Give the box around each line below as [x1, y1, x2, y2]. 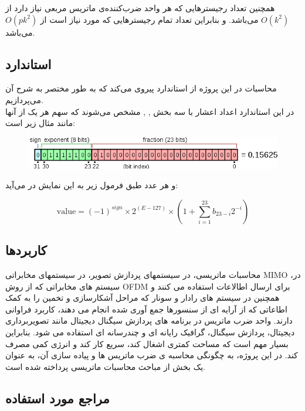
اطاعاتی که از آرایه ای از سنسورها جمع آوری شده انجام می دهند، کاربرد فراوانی [5, 303, 287, 315]
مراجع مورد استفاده [5, 389, 110, 407]
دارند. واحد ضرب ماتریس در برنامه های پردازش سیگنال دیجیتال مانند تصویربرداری [5, 314, 293, 327]
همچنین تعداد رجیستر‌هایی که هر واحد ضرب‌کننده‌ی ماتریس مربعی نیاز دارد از [5, 2, 275, 13]
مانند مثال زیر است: [5, 117, 76, 129]
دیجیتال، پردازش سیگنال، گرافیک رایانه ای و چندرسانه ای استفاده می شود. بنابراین [5, 326, 295, 338]
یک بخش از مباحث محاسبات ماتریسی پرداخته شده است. [5, 360, 206, 372]
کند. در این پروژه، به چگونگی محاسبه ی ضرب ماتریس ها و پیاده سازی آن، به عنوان [5, 349, 298, 361]
